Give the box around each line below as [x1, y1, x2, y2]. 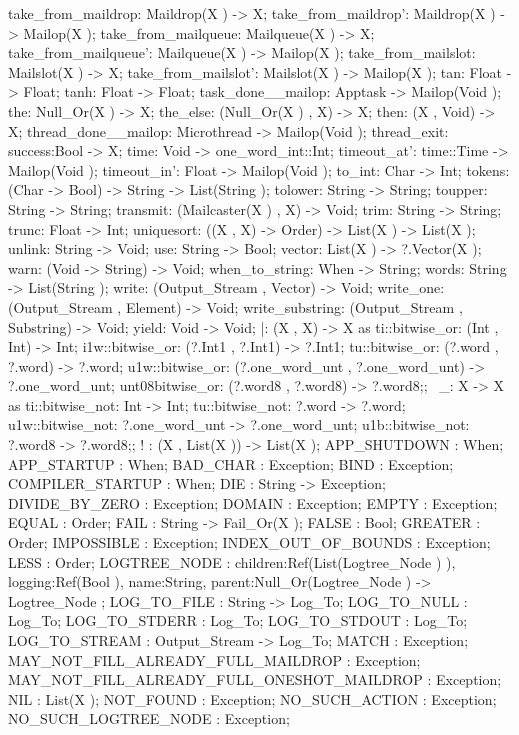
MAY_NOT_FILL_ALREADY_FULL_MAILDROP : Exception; [8, 649, 421, 670]
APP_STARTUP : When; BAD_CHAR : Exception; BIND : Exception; [8, 453, 454, 474]
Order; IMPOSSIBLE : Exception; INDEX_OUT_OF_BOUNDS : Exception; [8, 532, 491, 553]
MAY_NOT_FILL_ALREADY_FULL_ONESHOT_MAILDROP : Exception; [8, 669, 502, 690]
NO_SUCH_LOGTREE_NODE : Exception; [8, 708, 290, 729]
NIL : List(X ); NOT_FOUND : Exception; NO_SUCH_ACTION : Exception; [8, 688, 497, 709]
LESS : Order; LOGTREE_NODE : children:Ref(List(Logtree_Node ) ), [8, 551, 456, 572]
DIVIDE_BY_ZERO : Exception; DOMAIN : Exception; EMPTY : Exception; [8, 492, 498, 513]
